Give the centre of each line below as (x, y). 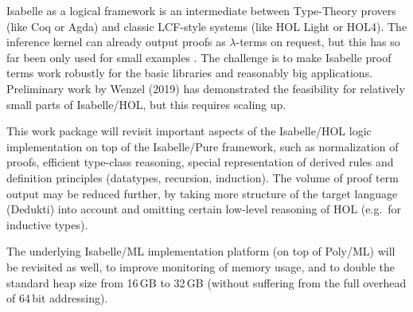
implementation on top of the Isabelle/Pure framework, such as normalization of (203, 146)
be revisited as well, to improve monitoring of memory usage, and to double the (201, 266)
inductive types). (47, 224)
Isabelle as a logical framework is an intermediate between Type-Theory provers (201, 10)
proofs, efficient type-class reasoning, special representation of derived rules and (200, 162)
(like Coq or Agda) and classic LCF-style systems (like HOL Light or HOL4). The (207, 26)
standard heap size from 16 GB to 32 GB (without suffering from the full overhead (206, 282)
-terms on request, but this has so (318, 42)
